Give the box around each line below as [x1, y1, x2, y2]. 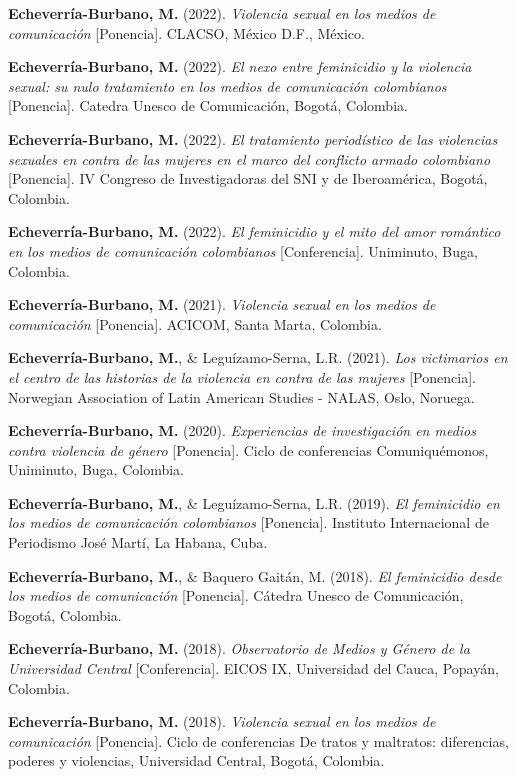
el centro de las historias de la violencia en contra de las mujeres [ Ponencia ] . [8, 366, 476, 387]
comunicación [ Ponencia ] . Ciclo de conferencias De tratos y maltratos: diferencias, [8, 730, 509, 751]
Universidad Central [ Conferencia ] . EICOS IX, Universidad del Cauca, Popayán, [8, 658, 499, 679]
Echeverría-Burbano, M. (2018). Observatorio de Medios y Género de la [8, 638, 470, 659]
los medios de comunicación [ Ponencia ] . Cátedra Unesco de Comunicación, [8, 585, 464, 606]
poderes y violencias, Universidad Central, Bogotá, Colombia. [8, 750, 385, 771]
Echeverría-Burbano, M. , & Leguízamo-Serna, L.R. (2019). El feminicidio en [8, 492, 500, 513]
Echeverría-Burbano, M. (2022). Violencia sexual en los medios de [8, 3, 436, 23]
